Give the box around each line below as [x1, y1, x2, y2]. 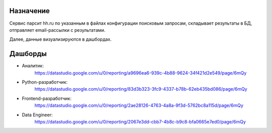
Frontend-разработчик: [22, 95, 72, 101]
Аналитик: [22, 63, 44, 69]
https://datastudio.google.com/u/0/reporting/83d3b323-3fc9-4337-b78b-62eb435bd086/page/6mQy [34, 86, 248, 92]
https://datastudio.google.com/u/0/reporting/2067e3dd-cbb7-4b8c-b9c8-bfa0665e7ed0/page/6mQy [34, 118, 246, 124]
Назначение [9, 7, 50, 15]
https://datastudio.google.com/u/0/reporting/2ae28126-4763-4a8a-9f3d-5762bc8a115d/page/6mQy [34, 102, 244, 108]
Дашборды [9, 49, 47, 58]
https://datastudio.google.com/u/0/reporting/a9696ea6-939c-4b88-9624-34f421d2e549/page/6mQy [34, 70, 247, 76]
